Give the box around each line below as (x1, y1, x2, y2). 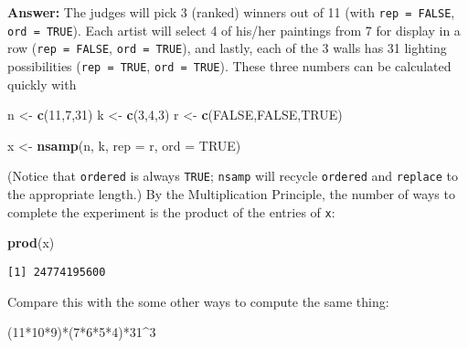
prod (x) (7, 233, 55, 252)
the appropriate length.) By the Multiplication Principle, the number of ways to (7, 185, 455, 204)
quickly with (7, 74, 77, 93)
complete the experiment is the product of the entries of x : (7, 202, 335, 221)
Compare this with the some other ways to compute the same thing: (7, 291, 389, 311)
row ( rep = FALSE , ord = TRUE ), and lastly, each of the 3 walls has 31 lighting (7, 38, 447, 58)
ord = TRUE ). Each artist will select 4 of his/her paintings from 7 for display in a (7, 20, 461, 39)
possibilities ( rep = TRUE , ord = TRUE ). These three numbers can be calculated (7, 56, 452, 75)
